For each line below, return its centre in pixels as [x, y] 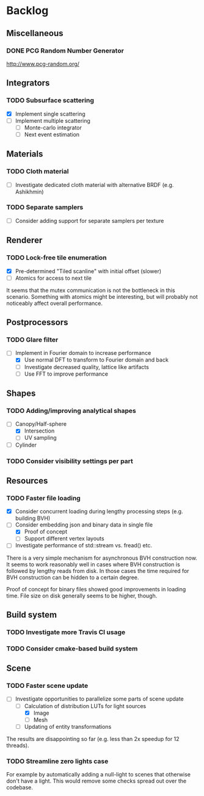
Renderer [24, 240]
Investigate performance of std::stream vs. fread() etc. [84, 546]
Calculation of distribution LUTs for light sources [85, 706]
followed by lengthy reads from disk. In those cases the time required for [98, 571]
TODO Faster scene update [47, 686]
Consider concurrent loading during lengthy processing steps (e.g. [99, 511]
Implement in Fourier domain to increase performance [83, 353]
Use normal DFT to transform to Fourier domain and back [97, 360]
